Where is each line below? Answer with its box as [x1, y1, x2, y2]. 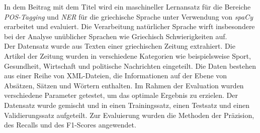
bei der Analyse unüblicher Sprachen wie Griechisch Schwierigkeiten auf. [4, 31, 227, 41]
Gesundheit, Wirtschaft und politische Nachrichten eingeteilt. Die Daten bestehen [4, 60, 256, 71]
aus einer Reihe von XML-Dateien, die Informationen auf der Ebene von [4, 70, 227, 81]
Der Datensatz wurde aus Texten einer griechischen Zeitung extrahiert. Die [4, 41, 235, 51]
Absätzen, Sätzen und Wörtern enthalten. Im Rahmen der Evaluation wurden [4, 80, 244, 90]
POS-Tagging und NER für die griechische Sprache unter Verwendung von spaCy [4, 11, 253, 22]
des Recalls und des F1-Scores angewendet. [4, 119, 136, 130]
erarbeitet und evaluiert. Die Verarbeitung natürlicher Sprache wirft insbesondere [4, 21, 255, 32]
